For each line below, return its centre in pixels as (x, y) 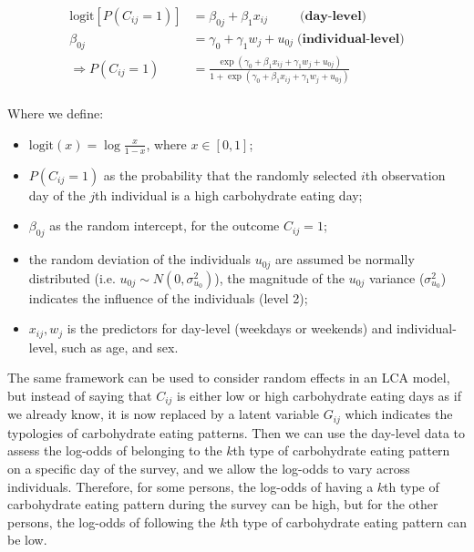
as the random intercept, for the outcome (165, 225)
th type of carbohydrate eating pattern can (346, 521)
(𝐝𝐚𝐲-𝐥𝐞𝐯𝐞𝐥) (334, 17)
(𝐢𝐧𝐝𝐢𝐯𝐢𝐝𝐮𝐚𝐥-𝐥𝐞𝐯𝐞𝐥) (351, 39)
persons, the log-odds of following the (112, 521)
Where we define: (56, 113)
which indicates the (399, 414)
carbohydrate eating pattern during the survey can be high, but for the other (223, 504)
